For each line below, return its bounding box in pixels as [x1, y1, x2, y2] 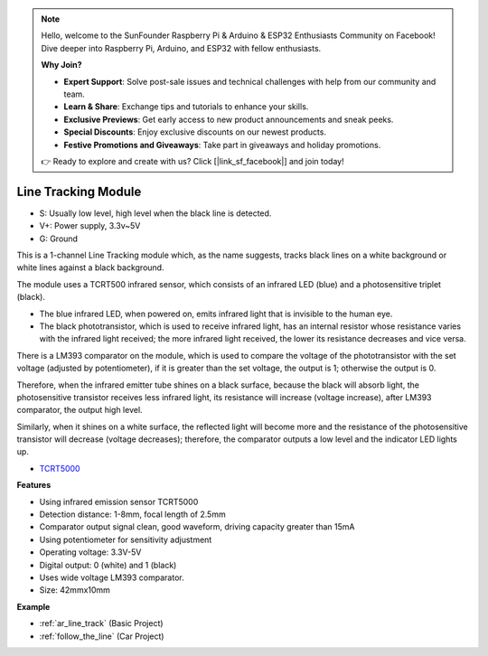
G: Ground [39, 233, 79, 244]
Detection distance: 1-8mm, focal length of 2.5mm [39, 509, 226, 520]
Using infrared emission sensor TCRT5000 [39, 496, 199, 507]
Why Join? [41, 60, 82, 70]
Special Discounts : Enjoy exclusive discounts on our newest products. [63, 127, 327, 137]
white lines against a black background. [16, 262, 164, 273]
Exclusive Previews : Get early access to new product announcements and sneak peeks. [63, 114, 394, 125]
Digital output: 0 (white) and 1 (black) [39, 559, 177, 570]
